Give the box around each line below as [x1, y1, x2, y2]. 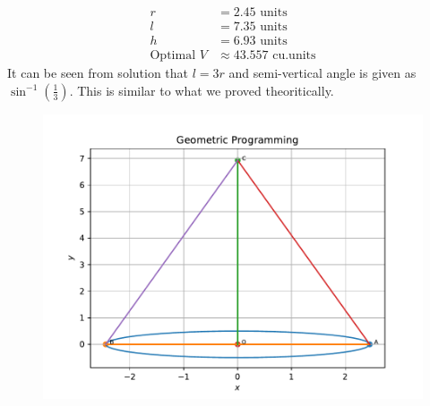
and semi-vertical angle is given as [228, 63, 417, 82]
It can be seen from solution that [7, 63, 189, 82]
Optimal [150, 49, 196, 63]
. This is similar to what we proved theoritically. [69, 80, 334, 99]
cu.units [272, 49, 316, 63]
